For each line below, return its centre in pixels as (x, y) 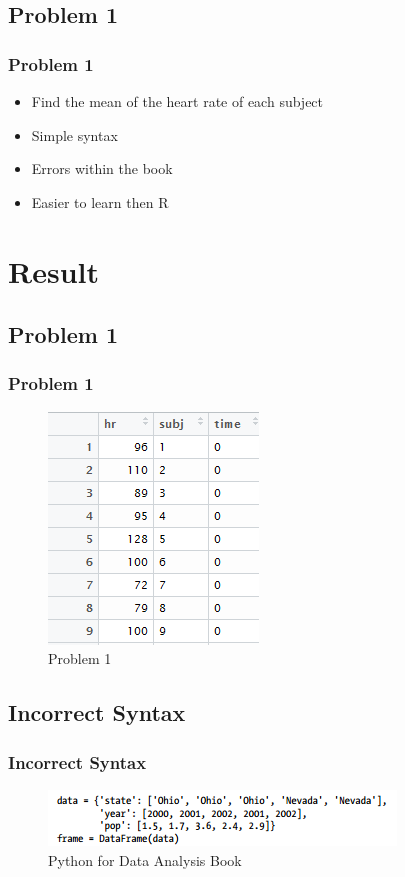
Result (53, 270)
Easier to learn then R (100, 201)
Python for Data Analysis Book (145, 859)
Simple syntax (74, 134)
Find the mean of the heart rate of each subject (177, 101)
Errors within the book (102, 168)
